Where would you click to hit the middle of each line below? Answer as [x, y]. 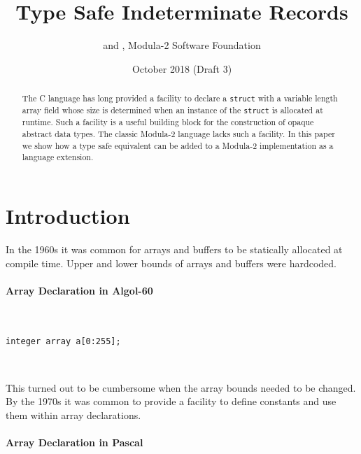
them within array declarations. [73, 414]
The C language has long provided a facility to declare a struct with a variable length [180, 98]
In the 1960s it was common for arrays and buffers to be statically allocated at [174, 249]
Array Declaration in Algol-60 [79, 290]
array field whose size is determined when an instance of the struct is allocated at [172, 110]
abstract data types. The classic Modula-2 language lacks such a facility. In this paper [178, 134]
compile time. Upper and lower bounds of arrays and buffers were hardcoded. [171, 263]
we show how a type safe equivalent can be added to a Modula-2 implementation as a [178, 145]
